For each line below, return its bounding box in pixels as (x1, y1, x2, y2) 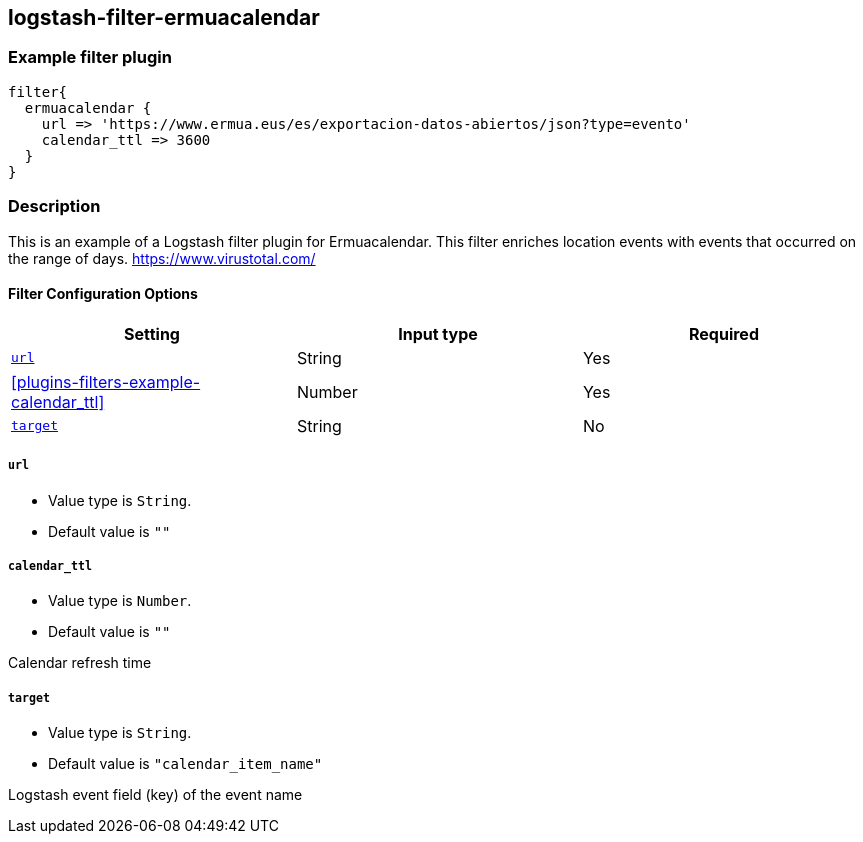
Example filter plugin (8, 47, 172, 68)
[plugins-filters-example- (11, 371, 201, 392)
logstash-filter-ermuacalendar (8, 5, 320, 30)
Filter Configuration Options (8, 285, 198, 303)
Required (689, 323, 759, 344)
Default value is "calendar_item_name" (48, 755, 323, 773)
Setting (124, 323, 180, 344)
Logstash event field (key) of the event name (8, 786, 303, 804)
